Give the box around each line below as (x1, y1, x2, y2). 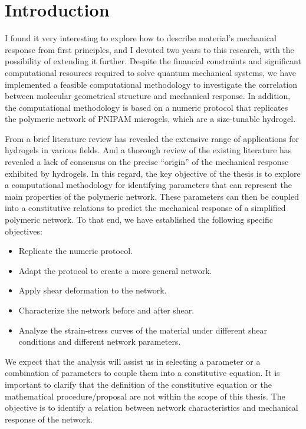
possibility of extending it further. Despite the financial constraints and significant (5, 55, 301, 67)
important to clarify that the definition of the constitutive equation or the (5, 378, 272, 390)
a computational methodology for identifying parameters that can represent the (5, 179, 292, 191)
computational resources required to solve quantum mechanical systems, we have (5, 66, 297, 78)
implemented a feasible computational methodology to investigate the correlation (5, 78, 298, 90)
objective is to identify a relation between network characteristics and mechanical (5, 401, 298, 414)
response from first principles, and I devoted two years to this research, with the (5, 43, 294, 55)
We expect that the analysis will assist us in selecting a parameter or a (5, 355, 261, 367)
